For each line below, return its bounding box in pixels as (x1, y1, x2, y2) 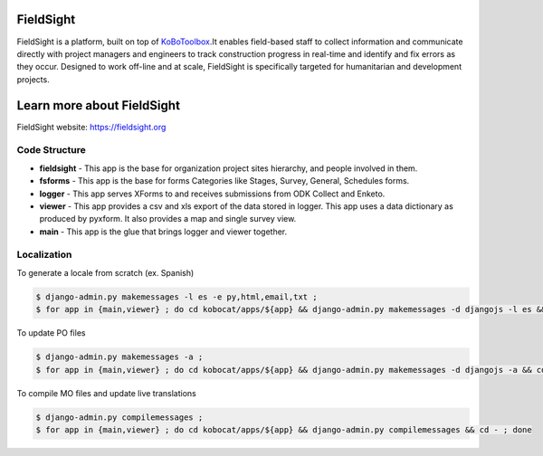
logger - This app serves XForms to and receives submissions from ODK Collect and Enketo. (39, 188, 386, 199)
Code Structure (16, 144, 86, 157)
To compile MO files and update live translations (16, 387, 196, 398)
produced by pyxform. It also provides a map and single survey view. (39, 214, 297, 224)
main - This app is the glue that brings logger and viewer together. (39, 226, 288, 237)
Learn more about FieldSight (16, 98, 181, 113)
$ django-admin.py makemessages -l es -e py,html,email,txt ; (35, 291, 318, 302)
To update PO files (16, 328, 86, 338)
